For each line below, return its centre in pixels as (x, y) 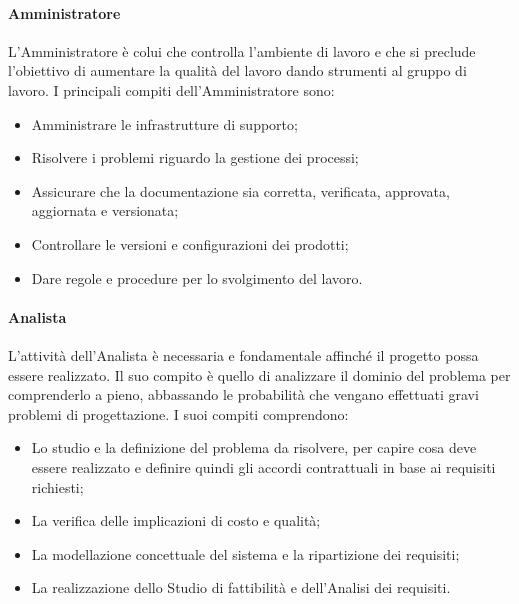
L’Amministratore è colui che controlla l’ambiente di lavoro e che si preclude (242, 50)
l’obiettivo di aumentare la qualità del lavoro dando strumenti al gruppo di (237, 70)
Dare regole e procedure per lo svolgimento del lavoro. (197, 277)
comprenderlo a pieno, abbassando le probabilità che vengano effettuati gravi (243, 394)
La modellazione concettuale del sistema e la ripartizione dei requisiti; (245, 553)
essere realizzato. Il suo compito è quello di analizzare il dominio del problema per (259, 374)
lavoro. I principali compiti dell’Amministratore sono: (171, 89)
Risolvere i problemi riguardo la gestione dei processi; (195, 157)
